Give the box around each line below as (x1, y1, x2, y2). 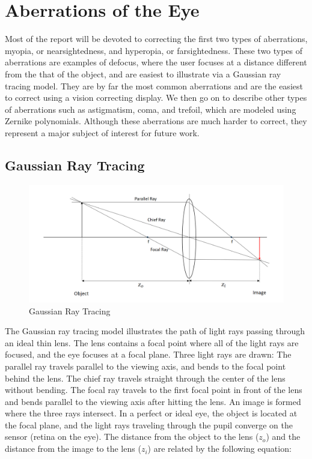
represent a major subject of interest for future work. (5, 126, 200, 139)
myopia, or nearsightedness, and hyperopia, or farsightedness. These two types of (5, 44, 303, 56)
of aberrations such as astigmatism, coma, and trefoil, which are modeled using (5, 103, 296, 115)
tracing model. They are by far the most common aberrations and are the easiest (5, 79, 303, 92)
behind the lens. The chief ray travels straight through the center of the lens (5, 371, 286, 384)
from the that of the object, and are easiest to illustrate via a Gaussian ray (5, 67, 281, 80)
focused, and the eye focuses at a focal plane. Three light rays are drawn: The (5, 348, 292, 361)
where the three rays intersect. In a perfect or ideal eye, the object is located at (5, 407, 298, 419)
